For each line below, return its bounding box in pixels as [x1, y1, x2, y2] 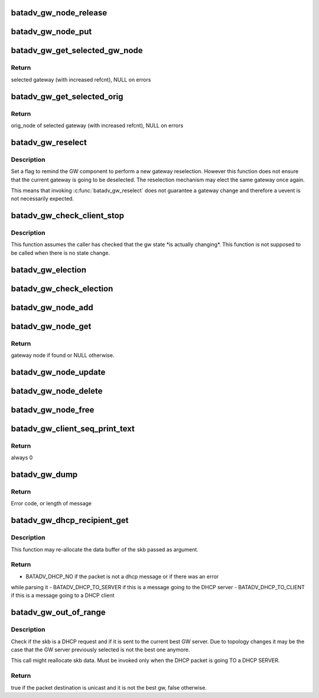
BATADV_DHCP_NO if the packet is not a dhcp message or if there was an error [25, 573, 219, 580]
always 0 [11, 454, 33, 461]
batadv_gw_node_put [11, 27, 92, 37]
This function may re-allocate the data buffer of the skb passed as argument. [11, 546, 199, 553]
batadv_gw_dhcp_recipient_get [11, 515, 129, 525]
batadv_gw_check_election [11, 284, 113, 294]
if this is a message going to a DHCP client [11, 592, 115, 599]
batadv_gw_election [11, 265, 87, 275]
